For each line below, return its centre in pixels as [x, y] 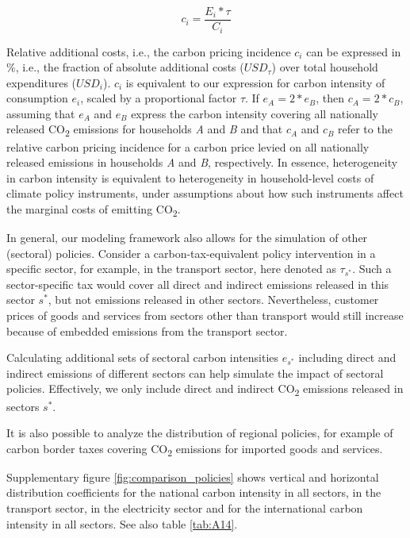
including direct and [347, 357]
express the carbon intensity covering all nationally [255, 113]
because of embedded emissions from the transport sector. [147, 330]
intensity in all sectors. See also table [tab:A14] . [122, 523]
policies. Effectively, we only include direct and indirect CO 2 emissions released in [205, 390]
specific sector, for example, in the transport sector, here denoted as [171, 269]
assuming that [41, 113]
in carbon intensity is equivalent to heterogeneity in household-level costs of [190, 177]
